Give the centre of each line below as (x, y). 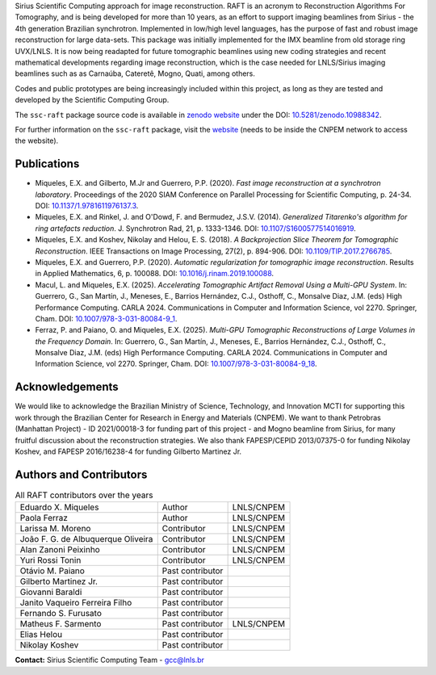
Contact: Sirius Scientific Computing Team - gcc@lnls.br (110, 660)
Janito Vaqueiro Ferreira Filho (76, 603)
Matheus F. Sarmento (61, 624)
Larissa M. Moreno (55, 529)
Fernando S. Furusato (61, 614)
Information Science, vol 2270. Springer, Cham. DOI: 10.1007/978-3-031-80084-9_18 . (176, 364)
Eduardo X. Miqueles (59, 507)
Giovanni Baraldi (51, 592)
